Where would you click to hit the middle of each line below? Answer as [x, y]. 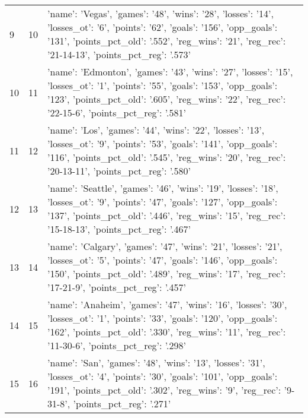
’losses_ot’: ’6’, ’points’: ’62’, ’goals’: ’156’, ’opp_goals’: [163, 27]
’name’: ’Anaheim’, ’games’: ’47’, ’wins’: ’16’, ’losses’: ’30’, [167, 304]
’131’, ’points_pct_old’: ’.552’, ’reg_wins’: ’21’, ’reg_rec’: [167, 41]
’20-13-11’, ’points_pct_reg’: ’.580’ [119, 171]
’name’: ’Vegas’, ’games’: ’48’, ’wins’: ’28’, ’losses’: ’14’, [161, 13]
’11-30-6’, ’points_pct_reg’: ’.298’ [117, 345]
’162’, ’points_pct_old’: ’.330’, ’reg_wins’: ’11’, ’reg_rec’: [167, 332]
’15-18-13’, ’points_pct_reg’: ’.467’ [119, 229]
